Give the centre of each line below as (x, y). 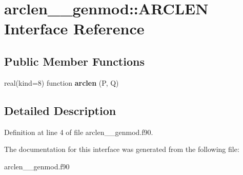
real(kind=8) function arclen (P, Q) (62, 82)
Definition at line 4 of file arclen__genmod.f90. (79, 132)
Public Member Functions (74, 61)
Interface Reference (74, 28)
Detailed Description (60, 110)
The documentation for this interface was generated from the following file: (122, 149)
